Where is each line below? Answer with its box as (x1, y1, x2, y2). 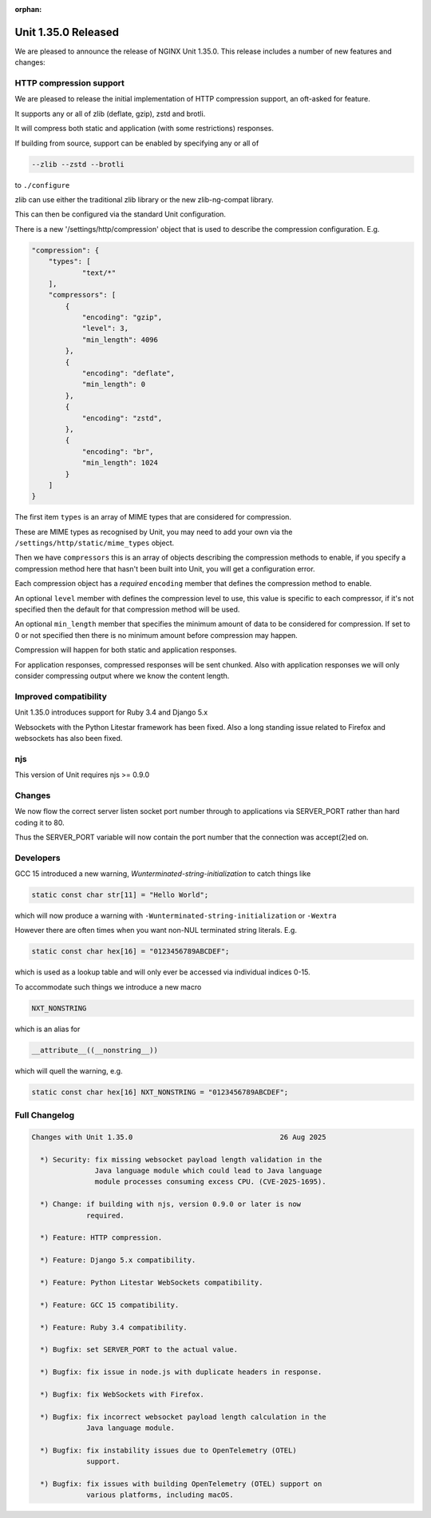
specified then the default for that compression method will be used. (14, 604, 240, 615)
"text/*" (81, 268, 117, 277)
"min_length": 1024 (81, 458, 159, 468)
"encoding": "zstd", (81, 413, 163, 423)
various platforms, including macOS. (86, 1491, 235, 1500)
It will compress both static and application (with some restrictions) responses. (14, 124, 275, 133)
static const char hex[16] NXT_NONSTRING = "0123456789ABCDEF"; (31, 1087, 289, 1097)
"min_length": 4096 (81, 335, 159, 344)
